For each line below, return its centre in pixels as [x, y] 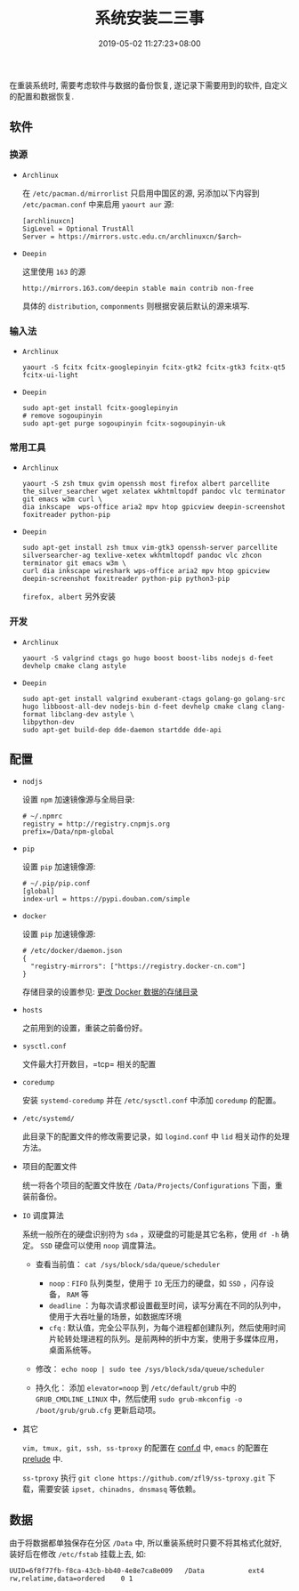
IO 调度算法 [43, 1215]
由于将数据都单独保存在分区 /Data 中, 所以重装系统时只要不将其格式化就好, [145, 1543]
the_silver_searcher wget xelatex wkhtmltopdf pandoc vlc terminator [154, 492]
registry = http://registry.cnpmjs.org [96, 824]
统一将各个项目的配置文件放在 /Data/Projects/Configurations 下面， [149, 1185]
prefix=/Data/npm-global [68, 832]
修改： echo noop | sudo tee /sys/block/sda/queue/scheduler [150, 1369]
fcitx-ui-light [50, 375]
